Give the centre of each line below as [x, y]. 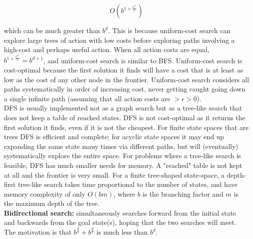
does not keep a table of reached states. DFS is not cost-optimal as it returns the [125, 117]
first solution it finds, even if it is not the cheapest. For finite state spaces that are [126, 127]
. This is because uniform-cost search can [169, 30]
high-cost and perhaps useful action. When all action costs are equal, [107, 49]
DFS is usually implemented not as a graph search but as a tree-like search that [123, 108]
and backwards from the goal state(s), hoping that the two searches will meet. [120, 222]
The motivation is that [38, 232]
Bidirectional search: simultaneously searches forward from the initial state [120, 212]
